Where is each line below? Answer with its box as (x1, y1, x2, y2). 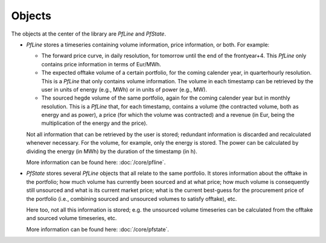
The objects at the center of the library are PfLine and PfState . (11, 30, 166, 37)
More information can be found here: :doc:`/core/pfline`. (26, 159, 166, 166)
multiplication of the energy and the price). (41, 119, 148, 127)
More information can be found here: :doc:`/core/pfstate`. (26, 226, 169, 233)
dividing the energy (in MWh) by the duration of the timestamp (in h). (26, 148, 197, 155)
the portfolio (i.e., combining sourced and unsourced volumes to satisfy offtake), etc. (26, 195, 237, 202)
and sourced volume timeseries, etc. (26, 215, 117, 222)
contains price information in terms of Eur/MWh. (41, 60, 161, 68)
